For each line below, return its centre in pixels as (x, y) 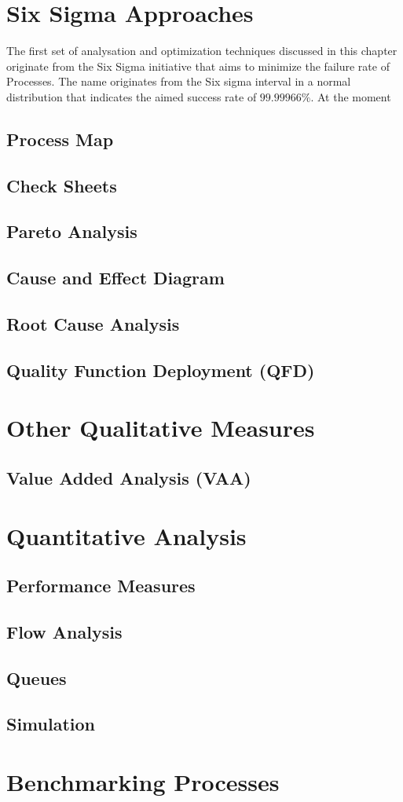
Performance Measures (101, 586)
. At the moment (351, 96)
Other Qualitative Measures (161, 428)
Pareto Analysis (72, 231)
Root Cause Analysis (93, 324)
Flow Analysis (64, 631)
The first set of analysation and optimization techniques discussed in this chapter (202, 51)
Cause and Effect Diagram (115, 278)
